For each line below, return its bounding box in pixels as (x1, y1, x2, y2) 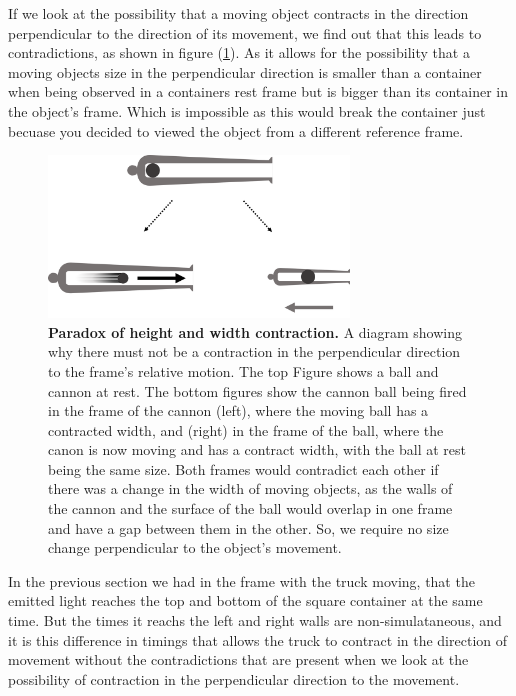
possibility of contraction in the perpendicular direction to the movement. (8, 668, 460, 689)
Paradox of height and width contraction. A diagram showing (48, 321, 463, 342)
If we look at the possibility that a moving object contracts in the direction (8, 3, 469, 23)
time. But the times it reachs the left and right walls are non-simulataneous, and (8, 610, 502, 631)
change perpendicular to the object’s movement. (48, 537, 342, 558)
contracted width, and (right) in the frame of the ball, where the (48, 419, 444, 440)
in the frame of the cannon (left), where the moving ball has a (48, 400, 429, 421)
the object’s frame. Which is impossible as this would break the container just (8, 100, 486, 121)
